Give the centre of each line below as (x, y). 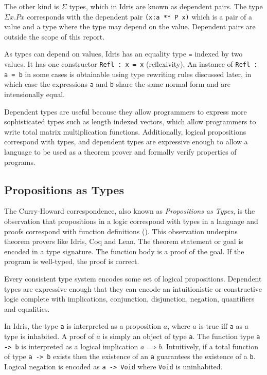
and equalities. (27, 308)
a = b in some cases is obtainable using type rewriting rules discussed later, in (128, 74)
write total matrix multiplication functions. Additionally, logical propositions (125, 131)
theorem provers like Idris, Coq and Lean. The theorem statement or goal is (124, 241)
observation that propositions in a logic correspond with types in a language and (131, 221)
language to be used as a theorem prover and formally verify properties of (120, 152)
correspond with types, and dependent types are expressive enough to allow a (126, 142)
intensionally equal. (34, 94)
